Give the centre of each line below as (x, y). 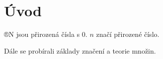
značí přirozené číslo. (128, 34)
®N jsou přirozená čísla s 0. (46, 34)
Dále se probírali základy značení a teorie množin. (80, 50)
